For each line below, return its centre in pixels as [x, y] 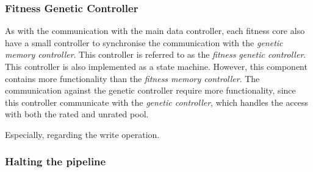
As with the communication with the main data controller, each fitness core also [155, 31]
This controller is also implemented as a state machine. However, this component [156, 66]
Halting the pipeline [56, 161]
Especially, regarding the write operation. [82, 134]
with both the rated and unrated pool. [77, 114]
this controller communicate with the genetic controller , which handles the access [157, 102]
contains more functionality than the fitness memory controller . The [132, 78]
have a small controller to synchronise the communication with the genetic [144, 42]
